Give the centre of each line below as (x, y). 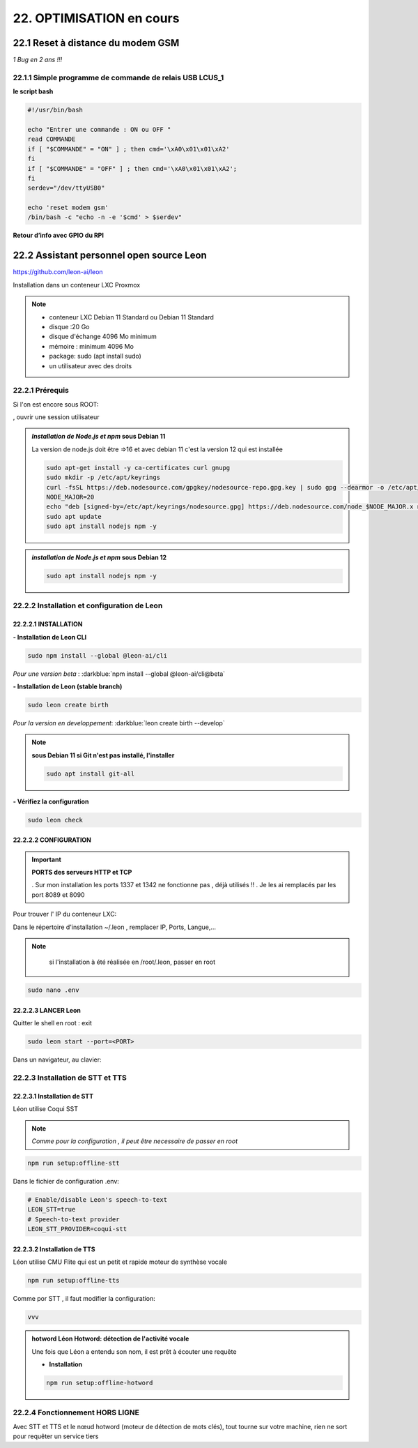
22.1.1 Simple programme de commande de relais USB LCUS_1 (118, 77)
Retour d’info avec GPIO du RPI (59, 235)
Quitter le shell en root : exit (52, 1023)
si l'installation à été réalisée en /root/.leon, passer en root (132, 962)
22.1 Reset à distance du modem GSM (96, 43)
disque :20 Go (69, 326)
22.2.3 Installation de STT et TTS (70, 1078)
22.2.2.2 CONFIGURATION (52, 840)
